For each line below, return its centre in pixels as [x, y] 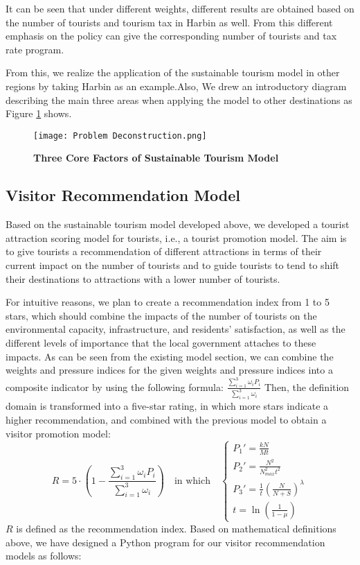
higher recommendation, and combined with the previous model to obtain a [166, 419]
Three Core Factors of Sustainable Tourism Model [156, 158]
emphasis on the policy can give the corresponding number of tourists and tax [171, 36]
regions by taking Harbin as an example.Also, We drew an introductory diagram [176, 86]
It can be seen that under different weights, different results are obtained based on [180, 8]
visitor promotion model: [58, 433]
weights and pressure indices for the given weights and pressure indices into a [169, 370]
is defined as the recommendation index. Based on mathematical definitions [176, 528]
